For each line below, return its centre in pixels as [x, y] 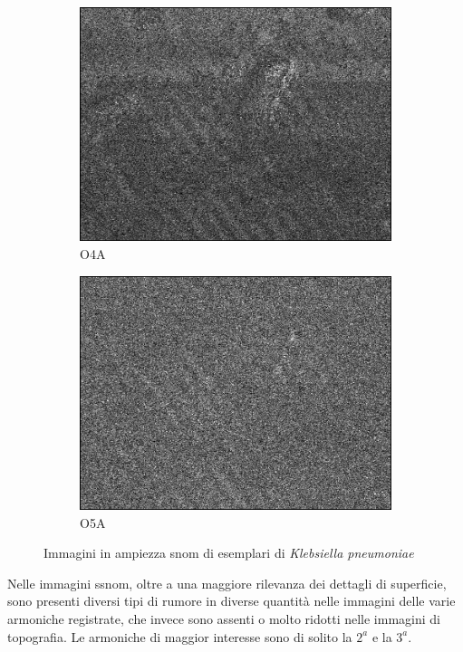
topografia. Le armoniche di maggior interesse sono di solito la [180, 636]
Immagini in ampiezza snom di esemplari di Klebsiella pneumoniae [229, 553]
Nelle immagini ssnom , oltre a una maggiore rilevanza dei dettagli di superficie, [227, 583]
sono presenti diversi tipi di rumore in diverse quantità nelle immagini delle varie [231, 601]
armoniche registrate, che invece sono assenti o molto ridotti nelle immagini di [224, 618]
